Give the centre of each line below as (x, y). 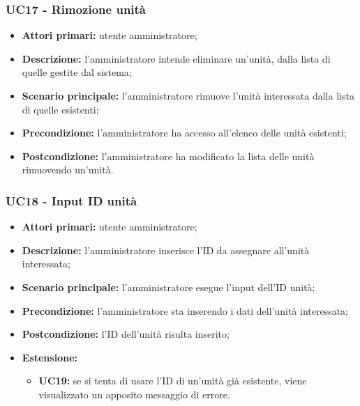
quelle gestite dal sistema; (77, 72)
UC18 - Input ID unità (72, 200)
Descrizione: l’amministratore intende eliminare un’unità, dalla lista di (176, 58)
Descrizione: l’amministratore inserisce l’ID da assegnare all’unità (166, 250)
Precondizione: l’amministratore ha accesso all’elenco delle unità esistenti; (184, 133)
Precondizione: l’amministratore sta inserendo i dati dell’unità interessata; (185, 310)
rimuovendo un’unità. (68, 170)
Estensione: (50, 357)
